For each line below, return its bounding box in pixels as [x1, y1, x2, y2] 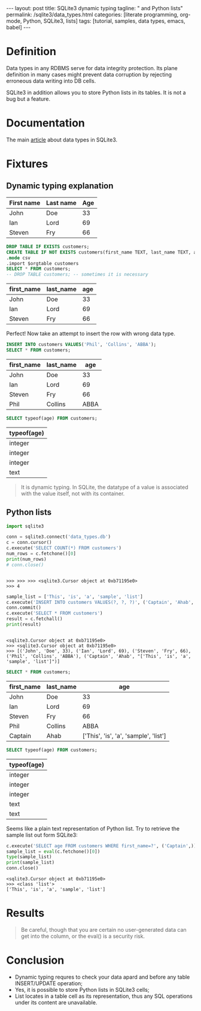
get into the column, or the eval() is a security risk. [20, 932, 145, 940]
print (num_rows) [6, 556, 47, 562]
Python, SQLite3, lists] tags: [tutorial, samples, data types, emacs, [23, 17, 185, 25]
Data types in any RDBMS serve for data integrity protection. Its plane [6, 64, 178, 71]
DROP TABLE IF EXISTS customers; [6, 243, 90, 249]
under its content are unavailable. [14, 998, 98, 1006]
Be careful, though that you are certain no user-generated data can [20, 926, 187, 933]
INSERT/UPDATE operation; [14, 979, 83, 987]
